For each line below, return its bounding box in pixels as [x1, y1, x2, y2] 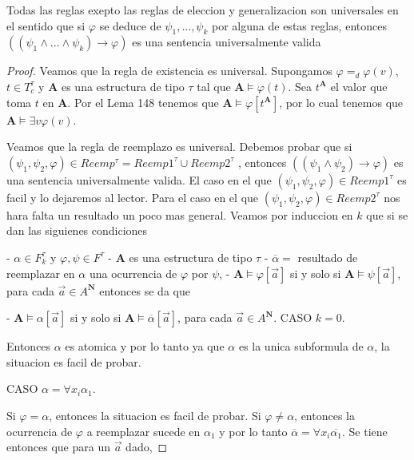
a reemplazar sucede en [86, 422, 201, 439]
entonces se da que [99, 282, 190, 299]
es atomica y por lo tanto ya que [65, 338, 225, 355]
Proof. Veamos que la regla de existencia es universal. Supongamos [6, 62, 332, 79]
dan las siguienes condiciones [6, 222, 148, 239]
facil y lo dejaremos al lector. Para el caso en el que [6, 188, 259, 205]
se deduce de [99, 17, 161, 34]
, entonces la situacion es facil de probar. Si [49, 406, 261, 423]
